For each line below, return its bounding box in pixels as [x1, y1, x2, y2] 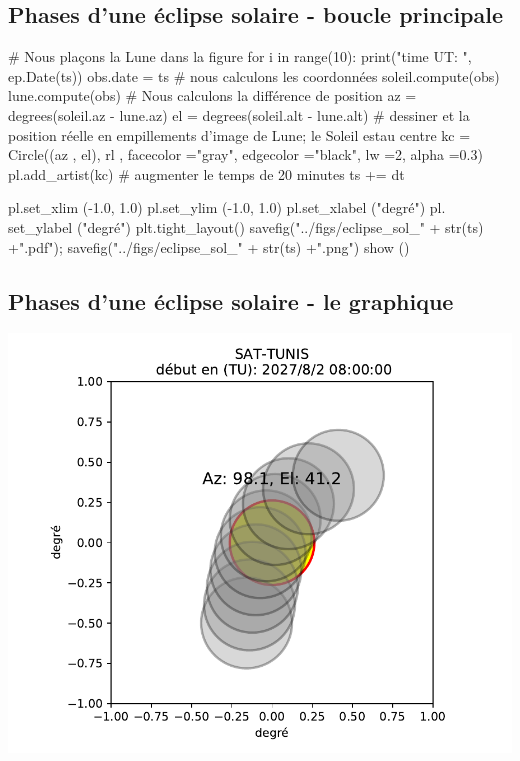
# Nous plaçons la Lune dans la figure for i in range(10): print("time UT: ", [8, 46, 472, 67]
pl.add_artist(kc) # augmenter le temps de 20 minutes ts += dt [8, 163, 405, 184]
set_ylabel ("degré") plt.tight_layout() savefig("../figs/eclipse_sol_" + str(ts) [8, 216, 484, 237]
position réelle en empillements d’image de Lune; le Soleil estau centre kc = [8, 124, 471, 145]
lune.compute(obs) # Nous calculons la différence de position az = [8, 85, 417, 106]
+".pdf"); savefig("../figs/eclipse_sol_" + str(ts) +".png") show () [8, 236, 410, 257]
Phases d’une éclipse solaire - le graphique [8, 285, 454, 316]
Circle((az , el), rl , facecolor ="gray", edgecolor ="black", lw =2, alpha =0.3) [8, 144, 483, 165]
